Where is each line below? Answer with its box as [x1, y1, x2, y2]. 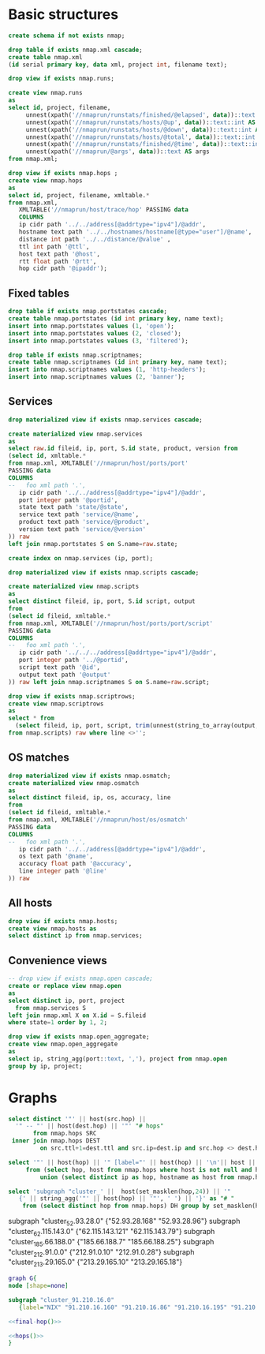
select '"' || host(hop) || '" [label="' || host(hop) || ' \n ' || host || [8, 1158, 256, 1166]
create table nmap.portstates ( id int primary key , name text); [8, 315, 224, 323]
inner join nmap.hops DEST [11, 1137, 101, 1145]
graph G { [8, 1274, 37, 1283]
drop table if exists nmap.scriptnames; [8, 351, 144, 359]
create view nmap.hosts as [8, 925, 97, 933]
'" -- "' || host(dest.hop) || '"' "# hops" [15, 1122, 164, 1130]
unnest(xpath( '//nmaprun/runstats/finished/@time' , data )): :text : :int [25, 140, 263, 148]
